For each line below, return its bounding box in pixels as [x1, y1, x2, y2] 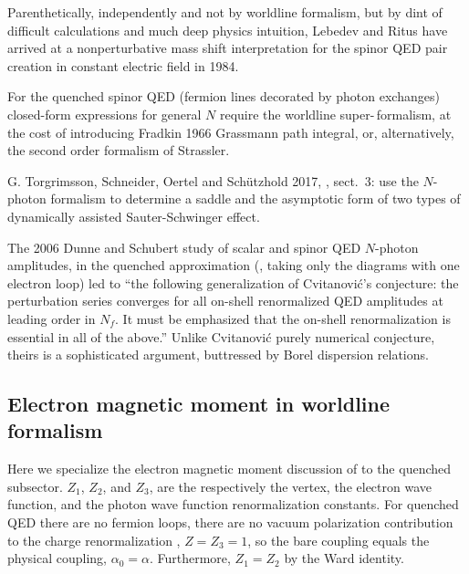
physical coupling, [7, 548, 107, 568]
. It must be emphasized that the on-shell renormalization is [115, 308, 451, 328]
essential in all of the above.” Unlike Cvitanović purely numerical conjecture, [7, 327, 435, 346]
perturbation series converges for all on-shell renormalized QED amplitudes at [7, 291, 443, 310]
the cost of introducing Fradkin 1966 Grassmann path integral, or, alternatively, [7, 122, 454, 141]
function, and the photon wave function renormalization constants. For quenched [7, 495, 459, 514]
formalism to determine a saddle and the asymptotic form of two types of [50, 189, 461, 208]
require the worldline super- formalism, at [219, 104, 452, 123]
